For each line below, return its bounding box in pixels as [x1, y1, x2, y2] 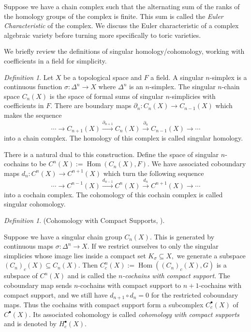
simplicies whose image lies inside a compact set [4, 250, 146, 260]
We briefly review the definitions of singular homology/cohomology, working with [4, 46, 245, 56]
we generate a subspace [177, 250, 246, 260]
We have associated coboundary [151, 158, 246, 169]
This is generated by [154, 231, 215, 241]
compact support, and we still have [4, 289, 108, 300]
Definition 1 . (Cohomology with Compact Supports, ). [4, 215, 165, 225]
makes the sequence [4, 110, 62, 120]
